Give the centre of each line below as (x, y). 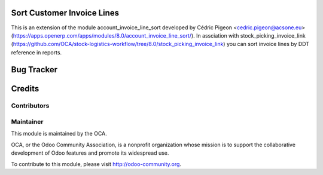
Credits (25, 89)
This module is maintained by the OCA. (59, 134)
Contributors (30, 106)
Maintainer (27, 122)
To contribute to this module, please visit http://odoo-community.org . (96, 164)
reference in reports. (36, 52)
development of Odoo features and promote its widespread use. (90, 153)
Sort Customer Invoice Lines (65, 13)
